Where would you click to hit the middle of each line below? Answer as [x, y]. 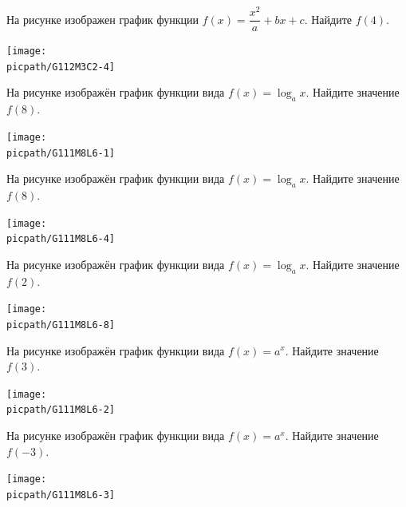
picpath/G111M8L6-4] [61, 239]
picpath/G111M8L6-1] [61, 153]
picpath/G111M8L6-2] [61, 410]
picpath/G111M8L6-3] [61, 495]
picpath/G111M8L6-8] [61, 325]
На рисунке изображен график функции [102, 19]
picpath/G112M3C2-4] [61, 67]
